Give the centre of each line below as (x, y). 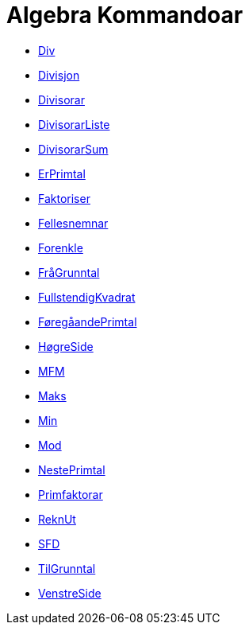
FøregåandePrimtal (88, 321)
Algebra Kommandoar (125, 15)
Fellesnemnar (73, 223)
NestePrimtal (72, 469)
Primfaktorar (71, 494)
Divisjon (59, 75)
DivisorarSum (73, 149)
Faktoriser (64, 198)
